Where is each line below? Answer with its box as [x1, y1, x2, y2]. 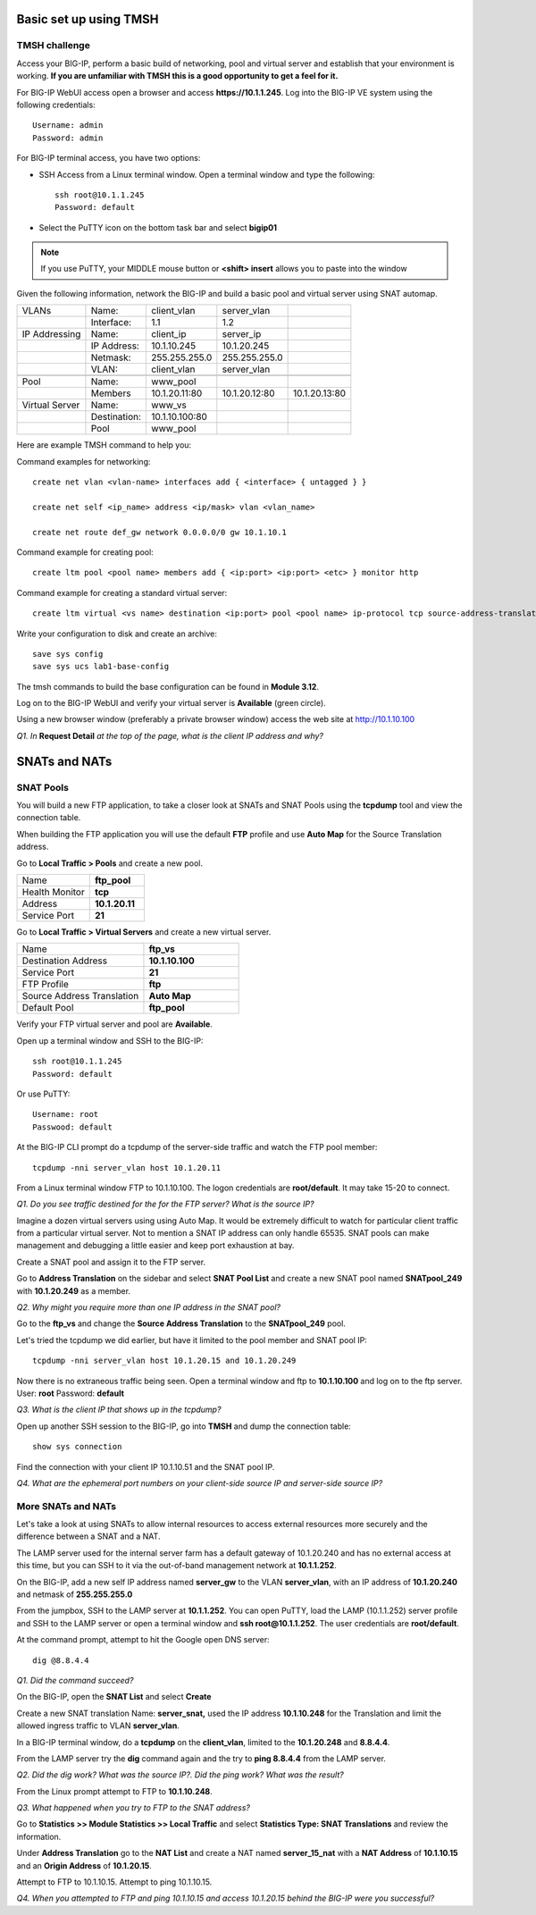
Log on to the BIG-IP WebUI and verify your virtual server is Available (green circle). [16, 698, 326, 709]
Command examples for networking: [16, 456, 151, 466]
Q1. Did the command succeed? [16, 1675, 134, 1685]
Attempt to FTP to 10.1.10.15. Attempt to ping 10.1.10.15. [16, 1877, 213, 1887]
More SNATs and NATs [16, 1499, 116, 1512]
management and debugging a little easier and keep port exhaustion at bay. [16, 1240, 295, 1251]
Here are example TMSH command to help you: [16, 440, 192, 450]
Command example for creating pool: [16, 546, 154, 558]
